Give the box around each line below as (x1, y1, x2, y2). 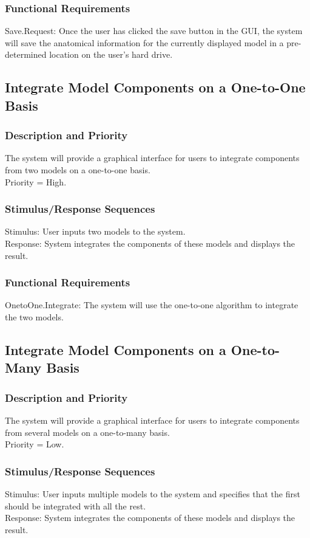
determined (5, 48, 47, 61)
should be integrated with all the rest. (5, 499, 146, 512)
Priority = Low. (5, 438, 64, 450)
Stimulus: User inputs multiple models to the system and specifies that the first (5, 487, 300, 500)
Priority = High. (5, 175, 67, 188)
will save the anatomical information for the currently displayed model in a (5, 36, 284, 49)
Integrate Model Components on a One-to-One (5, 78, 306, 97)
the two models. (5, 310, 64, 323)
